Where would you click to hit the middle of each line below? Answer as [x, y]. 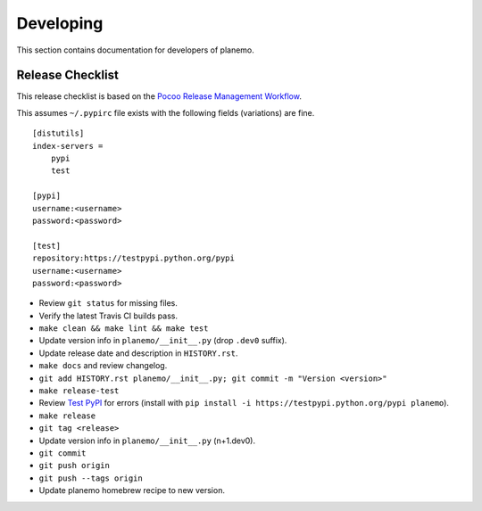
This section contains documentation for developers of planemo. [135, 50]
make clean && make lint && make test [124, 329]
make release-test [79, 391]
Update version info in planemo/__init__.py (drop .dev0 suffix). [163, 341]
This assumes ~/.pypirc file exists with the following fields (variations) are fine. [166, 112]
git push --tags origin [91, 478]
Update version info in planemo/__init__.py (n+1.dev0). [147, 441]
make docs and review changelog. [103, 366]
